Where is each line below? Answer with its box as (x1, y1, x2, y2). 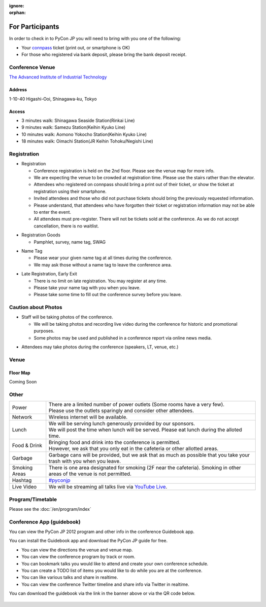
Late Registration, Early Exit (21, 271, 77, 277)
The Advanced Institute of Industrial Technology (9, 74, 107, 80)
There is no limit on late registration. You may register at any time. (33, 278, 167, 284)
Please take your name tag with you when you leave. (33, 284, 141, 291)
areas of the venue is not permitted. (48, 470, 132, 477)
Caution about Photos (9, 304, 63, 311)
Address (9, 87, 27, 93)
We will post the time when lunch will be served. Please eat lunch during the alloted (48, 426, 242, 433)
